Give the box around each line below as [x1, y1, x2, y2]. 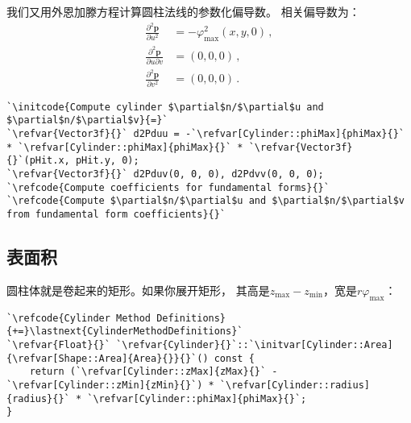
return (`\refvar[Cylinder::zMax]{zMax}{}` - [29, 366, 278, 378]
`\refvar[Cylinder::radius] [219, 379, 371, 391]
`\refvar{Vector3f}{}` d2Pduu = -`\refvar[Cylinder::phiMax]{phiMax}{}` [6, 128, 405, 140]
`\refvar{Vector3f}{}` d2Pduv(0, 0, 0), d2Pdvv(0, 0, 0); [6, 168, 324, 180]
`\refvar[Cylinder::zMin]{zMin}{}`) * [6, 379, 214, 391]
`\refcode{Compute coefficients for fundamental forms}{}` [6, 181, 330, 193]
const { [214, 352, 255, 364]
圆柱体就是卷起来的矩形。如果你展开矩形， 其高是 [6, 281, 270, 298]
